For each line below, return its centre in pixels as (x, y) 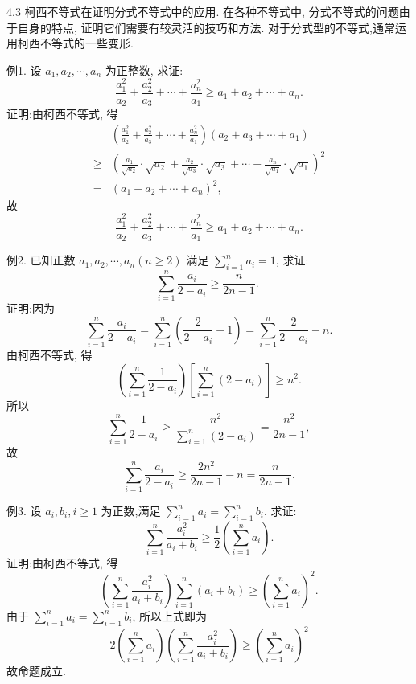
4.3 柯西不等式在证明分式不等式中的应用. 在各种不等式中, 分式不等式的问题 (203, 11)
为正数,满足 (131, 510)
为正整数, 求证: (144, 70)
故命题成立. (36, 671)
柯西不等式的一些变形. (75, 43)
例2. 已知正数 (41, 260)
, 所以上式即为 (170, 615)
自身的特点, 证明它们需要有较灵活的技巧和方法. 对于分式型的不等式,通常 (206, 27)
